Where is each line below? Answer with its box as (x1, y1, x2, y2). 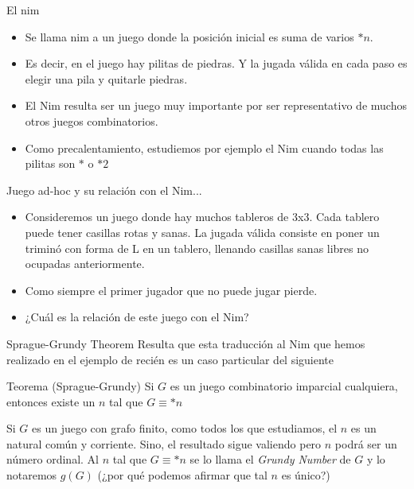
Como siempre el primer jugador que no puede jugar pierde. (25, 281, 318, 298)
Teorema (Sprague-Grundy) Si (6, 378, 154, 394)
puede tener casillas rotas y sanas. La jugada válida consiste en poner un (25, 223, 380, 240)
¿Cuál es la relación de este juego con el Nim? (25, 309, 249, 325)
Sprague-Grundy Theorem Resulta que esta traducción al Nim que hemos (6, 335, 365, 351)
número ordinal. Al (6, 451, 99, 468)
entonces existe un (6, 393, 96, 409)
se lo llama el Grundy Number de (189, 451, 351, 468)
